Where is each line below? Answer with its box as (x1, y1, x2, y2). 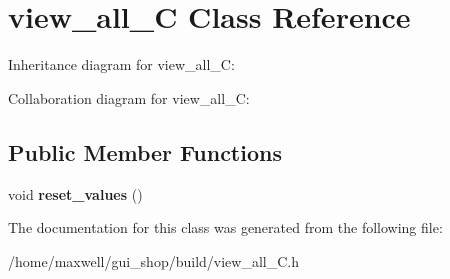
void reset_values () (8, 183, 143, 204)
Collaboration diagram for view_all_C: (8, 87, 250, 108)
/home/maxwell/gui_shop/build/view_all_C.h (8, 250, 300, 271)
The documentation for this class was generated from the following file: (8, 217, 443, 238)
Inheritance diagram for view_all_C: (8, 54, 235, 75)
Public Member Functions (8, 136, 282, 167)
